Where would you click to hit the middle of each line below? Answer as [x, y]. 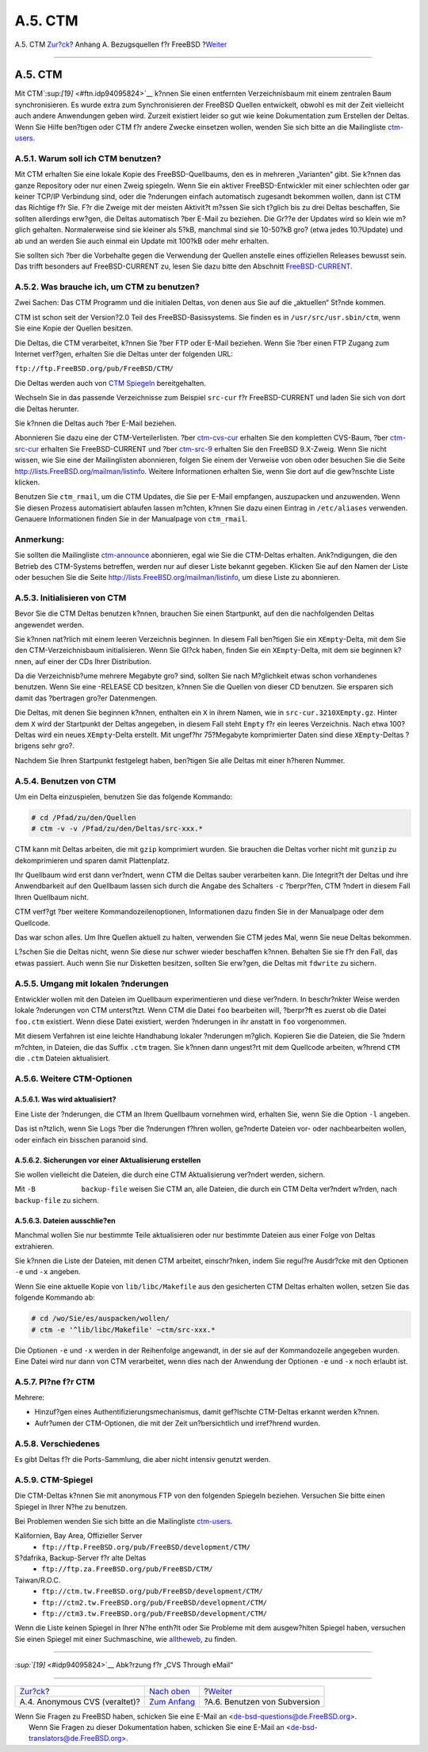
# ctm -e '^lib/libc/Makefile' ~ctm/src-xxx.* [123, 1330]
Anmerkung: [40, 539]
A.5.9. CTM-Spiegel [54, 1479]
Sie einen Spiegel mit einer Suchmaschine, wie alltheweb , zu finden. [126, 1639]
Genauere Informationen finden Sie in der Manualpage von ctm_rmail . [131, 519]
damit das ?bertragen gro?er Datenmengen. [86, 698]
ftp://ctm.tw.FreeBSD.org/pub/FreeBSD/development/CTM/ [152, 1592]
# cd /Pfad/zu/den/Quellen [84, 817]
